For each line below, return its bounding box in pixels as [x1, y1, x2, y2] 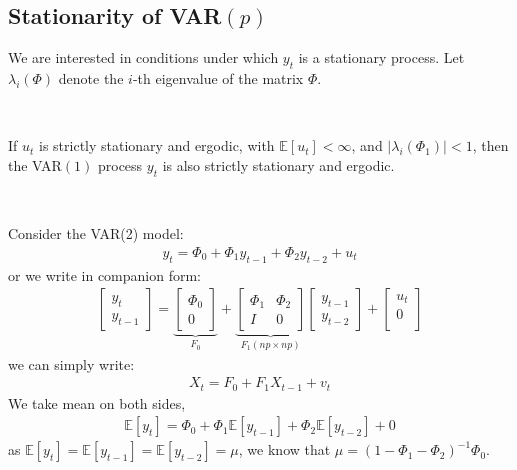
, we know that [238, 439, 331, 460]
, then [472, 135, 509, 156]
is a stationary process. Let [298, 47, 465, 68]
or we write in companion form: [8, 264, 202, 285]
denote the [58, 68, 124, 88]
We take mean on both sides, [8, 392, 186, 413]
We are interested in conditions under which [8, 47, 279, 68]
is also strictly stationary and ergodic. [162, 154, 395, 175]
